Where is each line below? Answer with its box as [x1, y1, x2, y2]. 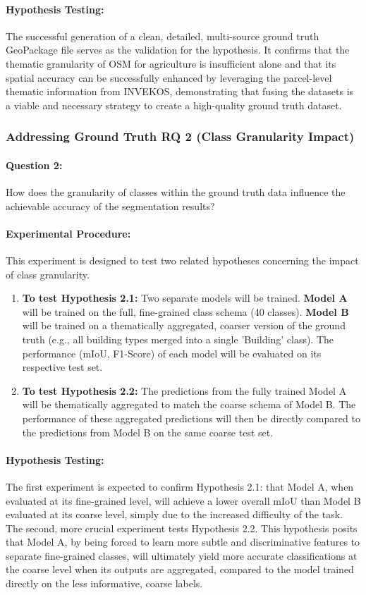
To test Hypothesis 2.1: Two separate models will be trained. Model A [22, 290, 348, 305]
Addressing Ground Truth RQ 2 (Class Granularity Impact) [6, 128, 355, 145]
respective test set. [22, 360, 103, 374]
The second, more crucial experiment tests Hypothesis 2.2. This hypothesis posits [6, 520, 358, 535]
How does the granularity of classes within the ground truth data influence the [6, 185, 346, 199]
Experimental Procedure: [6, 226, 131, 240]
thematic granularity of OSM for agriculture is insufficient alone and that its [6, 56, 336, 70]
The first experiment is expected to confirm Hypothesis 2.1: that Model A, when [6, 479, 354, 493]
